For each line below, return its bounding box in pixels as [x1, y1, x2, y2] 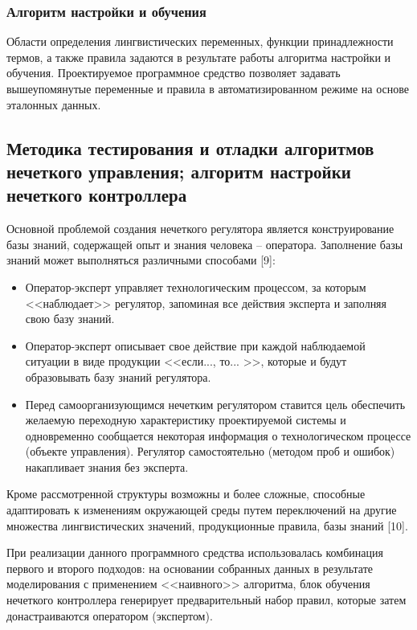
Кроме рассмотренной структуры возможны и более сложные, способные [6, 485, 366, 502]
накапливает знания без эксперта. [25, 458, 189, 475]
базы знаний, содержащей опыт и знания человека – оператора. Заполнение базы [6, 235, 403, 252]
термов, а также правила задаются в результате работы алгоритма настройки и [6, 48, 391, 65]
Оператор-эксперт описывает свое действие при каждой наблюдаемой [25, 337, 366, 354]
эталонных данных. [6, 96, 101, 112]
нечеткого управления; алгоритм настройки [6, 158, 351, 183]
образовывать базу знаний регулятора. [25, 368, 211, 385]
